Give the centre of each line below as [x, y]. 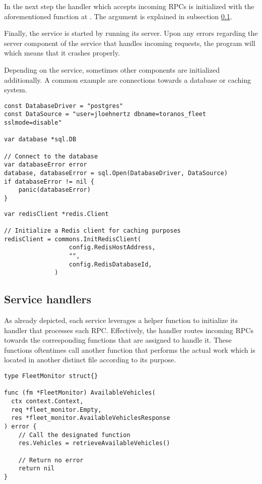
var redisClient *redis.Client [56, 214]
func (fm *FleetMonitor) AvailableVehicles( [80, 393]
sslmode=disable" [33, 123]
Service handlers [48, 299]
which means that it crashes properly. [62, 53]
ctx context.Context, [47, 401]
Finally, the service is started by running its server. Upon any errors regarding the [131, 33]
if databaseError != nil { [49, 181]
